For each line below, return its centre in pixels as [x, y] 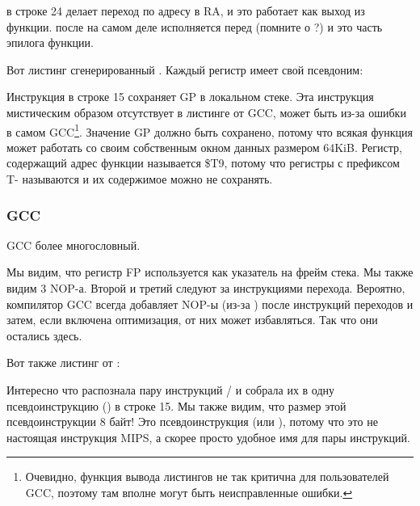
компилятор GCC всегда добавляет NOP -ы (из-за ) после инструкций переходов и [210, 304]
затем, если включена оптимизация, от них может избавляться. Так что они [192, 320]
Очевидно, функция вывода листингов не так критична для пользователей [207, 476]
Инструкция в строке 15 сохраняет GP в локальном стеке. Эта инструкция [190, 97]
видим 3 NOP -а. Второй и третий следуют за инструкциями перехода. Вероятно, [206, 288]
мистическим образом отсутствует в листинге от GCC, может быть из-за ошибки [206, 112]
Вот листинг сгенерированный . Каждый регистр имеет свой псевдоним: [185, 69]
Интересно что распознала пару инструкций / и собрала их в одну [171, 389]
